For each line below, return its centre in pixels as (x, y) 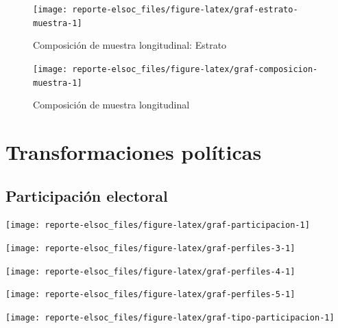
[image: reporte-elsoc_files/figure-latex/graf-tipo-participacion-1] (170, 318)
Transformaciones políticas (134, 152)
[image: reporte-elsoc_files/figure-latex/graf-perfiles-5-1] (150, 295)
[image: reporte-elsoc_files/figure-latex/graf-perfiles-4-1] (150, 271)
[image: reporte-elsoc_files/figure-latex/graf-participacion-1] (158, 225)
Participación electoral (87, 195)
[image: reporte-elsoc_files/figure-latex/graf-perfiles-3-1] (150, 249)
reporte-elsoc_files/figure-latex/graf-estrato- (185, 10)
